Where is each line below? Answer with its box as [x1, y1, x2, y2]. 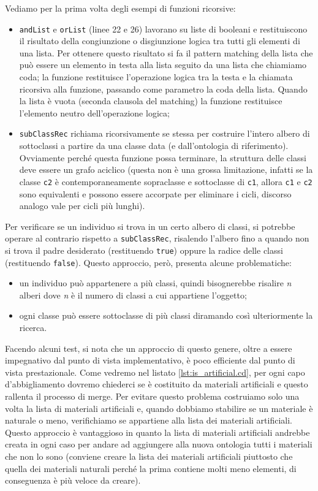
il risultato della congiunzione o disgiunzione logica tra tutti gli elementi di [19, 34, 300, 47]
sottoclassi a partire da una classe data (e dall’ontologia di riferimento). [19, 139, 289, 152]
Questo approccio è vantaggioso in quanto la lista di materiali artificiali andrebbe [5, 425, 310, 438]
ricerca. [19, 321, 47, 334]
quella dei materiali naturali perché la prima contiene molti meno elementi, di [5, 462, 297, 474]
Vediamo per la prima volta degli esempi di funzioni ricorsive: [5, 2, 236, 14]
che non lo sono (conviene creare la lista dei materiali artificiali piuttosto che [5, 449, 293, 462]
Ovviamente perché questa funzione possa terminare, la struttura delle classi [19, 151, 306, 164]
